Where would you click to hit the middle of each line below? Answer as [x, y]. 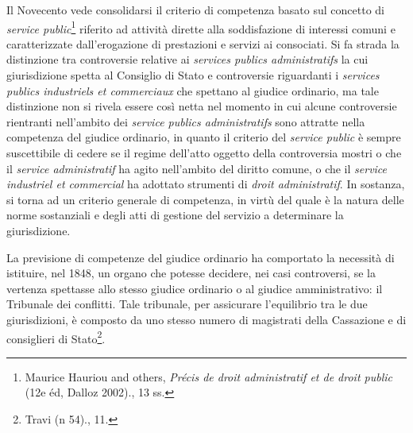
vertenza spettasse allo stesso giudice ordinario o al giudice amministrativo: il [195, 288]
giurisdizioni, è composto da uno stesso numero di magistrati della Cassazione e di [206, 319]
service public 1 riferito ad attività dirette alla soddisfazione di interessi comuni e [201, 27]
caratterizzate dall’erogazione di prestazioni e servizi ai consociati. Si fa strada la [203, 43]
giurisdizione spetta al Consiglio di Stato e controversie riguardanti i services [193, 75]
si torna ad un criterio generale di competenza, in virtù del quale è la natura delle [205, 199]
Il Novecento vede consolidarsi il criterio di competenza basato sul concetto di [195, 10]
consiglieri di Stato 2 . [56, 337]
